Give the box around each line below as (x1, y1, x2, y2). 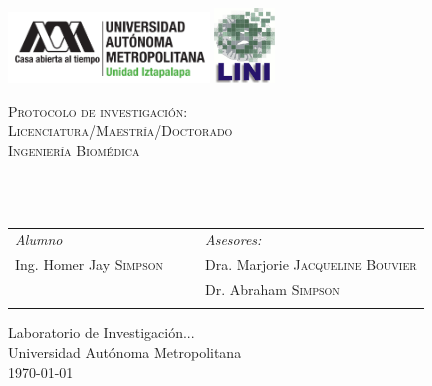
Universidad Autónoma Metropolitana (8, 342, 242, 363)
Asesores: (205, 229, 262, 250)
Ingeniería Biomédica (8, 139, 140, 160)
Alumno (15, 229, 63, 250)
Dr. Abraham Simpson (205, 279, 340, 300)
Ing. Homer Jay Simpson (15, 254, 163, 275)
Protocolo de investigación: (8, 100, 188, 121)
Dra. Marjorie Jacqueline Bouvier (205, 254, 417, 275)
